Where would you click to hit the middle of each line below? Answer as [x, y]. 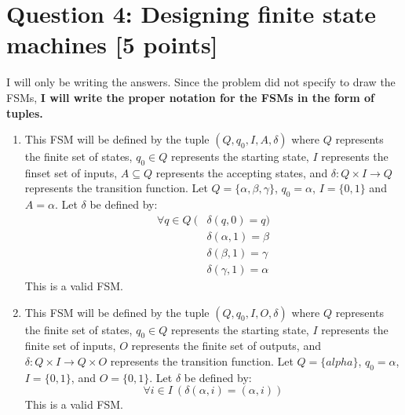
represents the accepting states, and [242, 172]
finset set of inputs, [71, 172]
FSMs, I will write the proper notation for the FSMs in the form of [190, 97]
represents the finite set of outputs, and [226, 346]
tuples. [25, 113]
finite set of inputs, [70, 346]
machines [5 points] [112, 44]
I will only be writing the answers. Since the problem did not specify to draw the [201, 82]
